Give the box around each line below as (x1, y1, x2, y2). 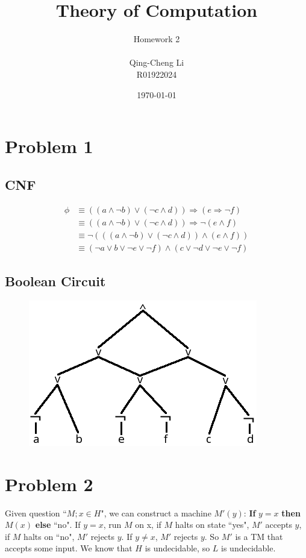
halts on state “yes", (175, 518, 249, 531)
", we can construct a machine (101, 506, 211, 519)
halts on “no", (23, 530, 75, 542)
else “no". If (35, 518, 81, 531)
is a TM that (235, 530, 283, 542)
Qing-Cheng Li (129, 56, 184, 69)
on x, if (135, 518, 161, 531)
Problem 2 (5, 471, 93, 496)
